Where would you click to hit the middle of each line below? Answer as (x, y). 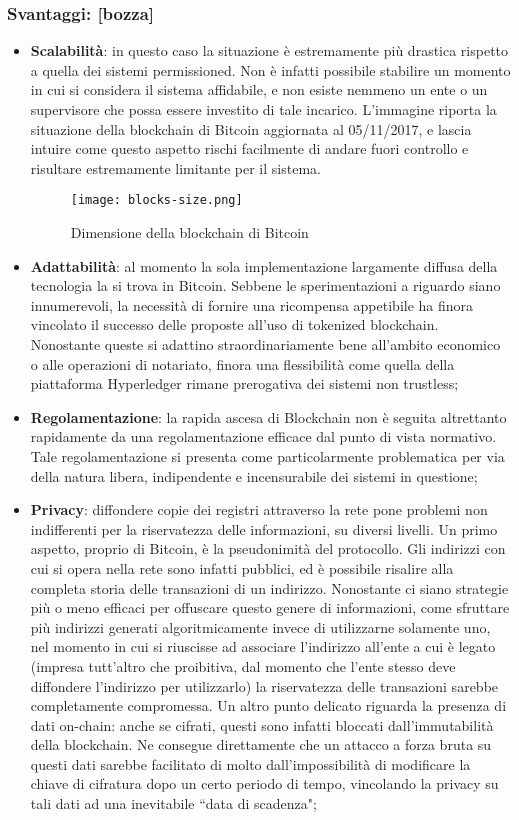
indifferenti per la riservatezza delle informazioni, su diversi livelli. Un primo (264, 528)
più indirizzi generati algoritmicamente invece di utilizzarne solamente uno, (260, 626)
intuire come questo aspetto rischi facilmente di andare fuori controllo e (249, 148)
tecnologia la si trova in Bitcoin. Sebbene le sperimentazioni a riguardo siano (265, 285)
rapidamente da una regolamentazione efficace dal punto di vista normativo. (263, 436)
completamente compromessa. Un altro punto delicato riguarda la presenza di (268, 705)
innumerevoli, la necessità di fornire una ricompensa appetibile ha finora (252, 304)
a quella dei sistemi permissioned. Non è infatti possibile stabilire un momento (270, 69)
